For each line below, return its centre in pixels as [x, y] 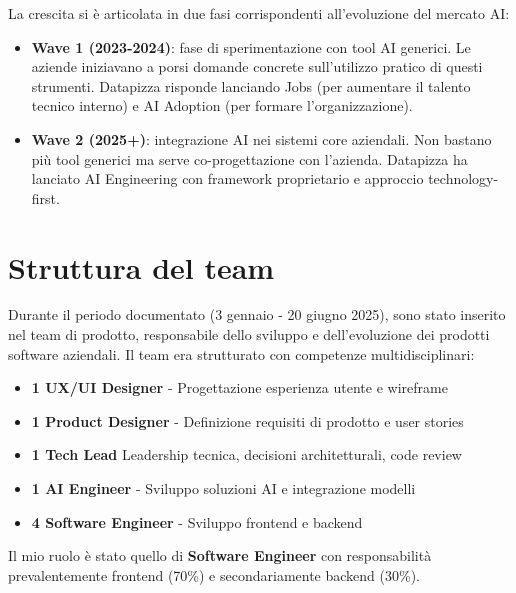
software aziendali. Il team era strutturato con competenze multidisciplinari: [241, 353]
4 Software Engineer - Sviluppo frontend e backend [197, 521]
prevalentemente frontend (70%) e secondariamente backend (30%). [214, 574]
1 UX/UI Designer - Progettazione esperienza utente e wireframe [239, 387]
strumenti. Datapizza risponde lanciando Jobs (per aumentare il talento [251, 85]
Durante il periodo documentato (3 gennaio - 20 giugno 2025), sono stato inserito [257, 314]
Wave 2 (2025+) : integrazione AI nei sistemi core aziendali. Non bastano [261, 138]
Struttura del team [141, 266]
